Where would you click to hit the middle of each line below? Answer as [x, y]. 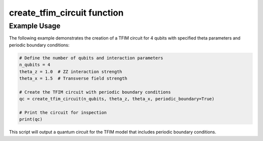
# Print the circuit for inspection [63, 112]
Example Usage [35, 26]
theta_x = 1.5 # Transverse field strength [73, 78]
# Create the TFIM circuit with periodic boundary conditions [95, 92]
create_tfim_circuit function [66, 13]
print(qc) [31, 119]
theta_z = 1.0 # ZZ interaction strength [71, 71]
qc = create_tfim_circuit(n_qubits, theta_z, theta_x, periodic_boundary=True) [117, 99]
